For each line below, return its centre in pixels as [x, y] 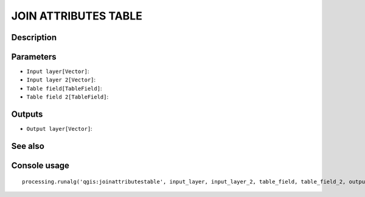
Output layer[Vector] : [59, 129]
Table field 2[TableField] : [68, 97]
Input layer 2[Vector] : [61, 80]
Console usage [40, 165]
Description [34, 37]
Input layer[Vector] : [58, 71]
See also [28, 146]
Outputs [27, 115]
